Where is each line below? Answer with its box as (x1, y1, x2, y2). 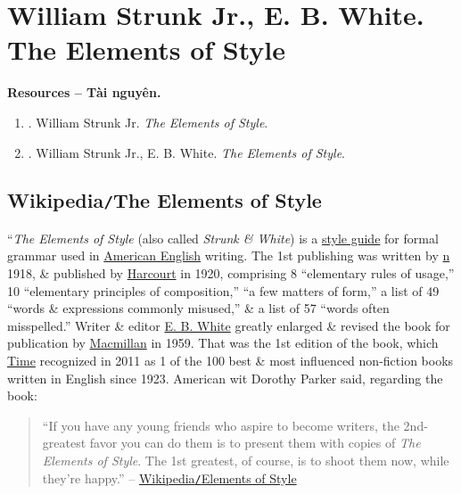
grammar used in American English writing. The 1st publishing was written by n (7, 246, 450, 265)
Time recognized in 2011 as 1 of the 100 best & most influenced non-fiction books (7, 351, 454, 370)
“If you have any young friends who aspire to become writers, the (42, 416, 399, 434)
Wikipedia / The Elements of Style (7, 186, 322, 214)
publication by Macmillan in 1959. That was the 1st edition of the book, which (7, 333, 439, 352)
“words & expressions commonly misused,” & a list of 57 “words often (7, 299, 390, 317)
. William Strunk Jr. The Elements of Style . (28, 112, 268, 131)
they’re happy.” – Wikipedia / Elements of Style (42, 468, 297, 487)
